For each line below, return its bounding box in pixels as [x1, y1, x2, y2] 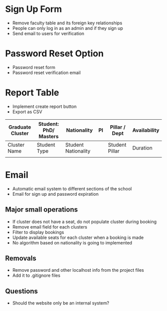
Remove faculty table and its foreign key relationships [12, 20, 123, 26]
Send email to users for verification [12, 30, 84, 36]
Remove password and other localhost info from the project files [12, 267, 144, 273]
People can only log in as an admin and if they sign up [12, 25, 123, 31]
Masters [38, 133, 59, 140]
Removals [5, 254, 36, 262]
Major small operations [5, 205, 78, 214]
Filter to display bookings [12, 229, 65, 235]
